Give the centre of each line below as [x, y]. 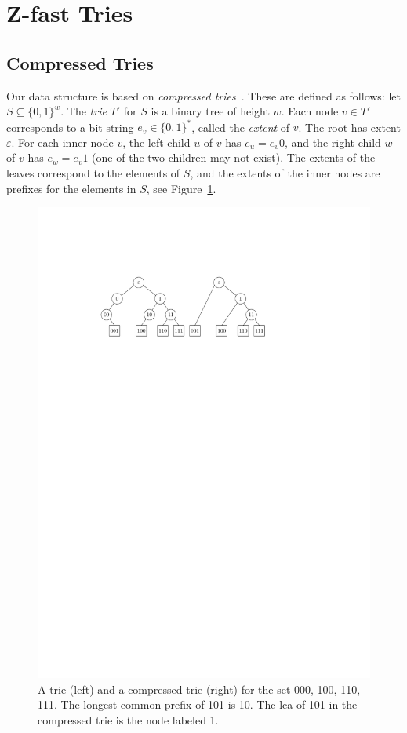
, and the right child [333, 142]
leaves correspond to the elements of [93, 173]
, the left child [156, 142]
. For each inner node [62, 142]
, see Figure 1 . [181, 188]
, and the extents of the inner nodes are [285, 173]
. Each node [310, 111]
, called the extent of [241, 127]
